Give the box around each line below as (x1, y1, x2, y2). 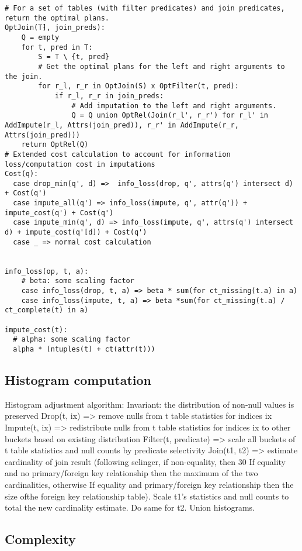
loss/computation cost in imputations (5, 160, 155, 168)
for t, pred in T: (21, 43, 93, 51)
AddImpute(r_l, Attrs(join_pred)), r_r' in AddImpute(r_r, (5, 120, 239, 129)
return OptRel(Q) (21, 140, 89, 149)
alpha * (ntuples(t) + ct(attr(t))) (13, 345, 155, 353)
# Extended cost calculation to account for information (5, 150, 231, 159)
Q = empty (21, 33, 60, 42)
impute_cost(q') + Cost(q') (5, 208, 114, 217)
